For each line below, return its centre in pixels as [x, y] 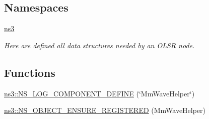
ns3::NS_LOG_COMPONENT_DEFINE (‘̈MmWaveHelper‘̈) [99, 93]
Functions [30, 72]
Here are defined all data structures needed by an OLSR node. [99, 45]
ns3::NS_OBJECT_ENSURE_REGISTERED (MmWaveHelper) [105, 110]
